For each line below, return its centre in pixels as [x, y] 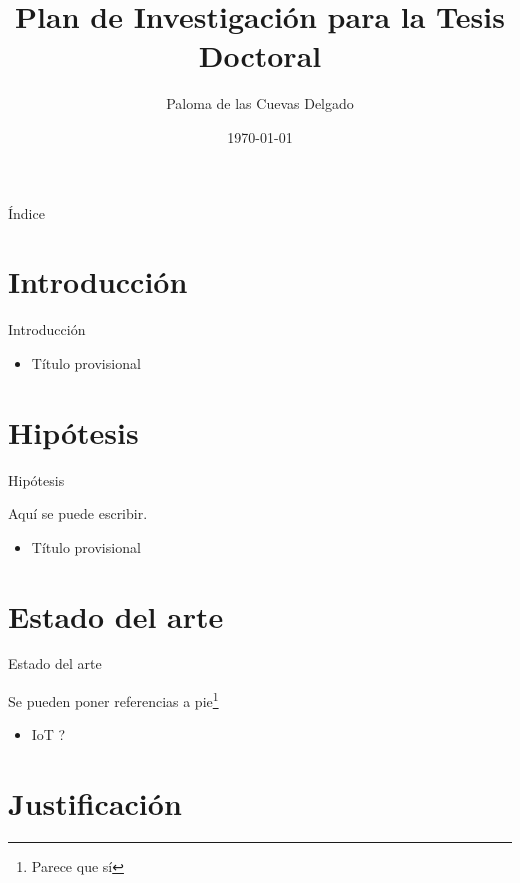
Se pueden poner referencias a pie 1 [113, 699]
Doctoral [260, 55]
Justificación [95, 803]
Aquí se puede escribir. [78, 513]
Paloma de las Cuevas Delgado [260, 103]
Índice [26, 212]
